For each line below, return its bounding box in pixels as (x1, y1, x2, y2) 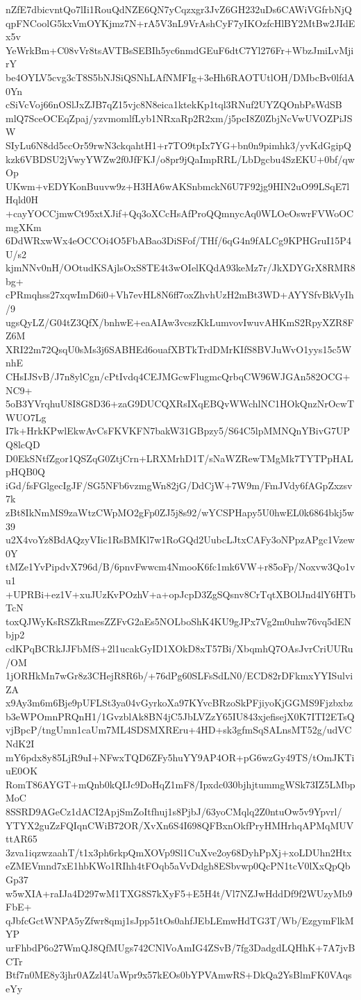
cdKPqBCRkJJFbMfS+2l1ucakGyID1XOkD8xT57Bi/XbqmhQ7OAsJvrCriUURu (6, 641, 353, 655)
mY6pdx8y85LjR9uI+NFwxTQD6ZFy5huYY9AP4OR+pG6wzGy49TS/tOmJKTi (6, 749, 355, 764)
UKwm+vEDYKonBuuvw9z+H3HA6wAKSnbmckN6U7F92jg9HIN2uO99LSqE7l (6, 178, 350, 193)
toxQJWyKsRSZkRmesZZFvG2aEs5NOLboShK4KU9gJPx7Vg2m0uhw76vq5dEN (6, 613, 351, 628)
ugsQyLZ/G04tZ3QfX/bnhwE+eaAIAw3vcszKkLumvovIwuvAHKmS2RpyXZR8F (6, 314, 354, 329)
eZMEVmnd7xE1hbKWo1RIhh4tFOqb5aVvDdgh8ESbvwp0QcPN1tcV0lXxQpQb (6, 858, 351, 873)
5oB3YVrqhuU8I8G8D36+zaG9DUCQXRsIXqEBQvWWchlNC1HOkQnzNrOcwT (6, 396, 355, 411)
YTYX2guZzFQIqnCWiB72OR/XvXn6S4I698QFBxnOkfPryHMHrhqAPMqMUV (6, 817, 354, 832)
